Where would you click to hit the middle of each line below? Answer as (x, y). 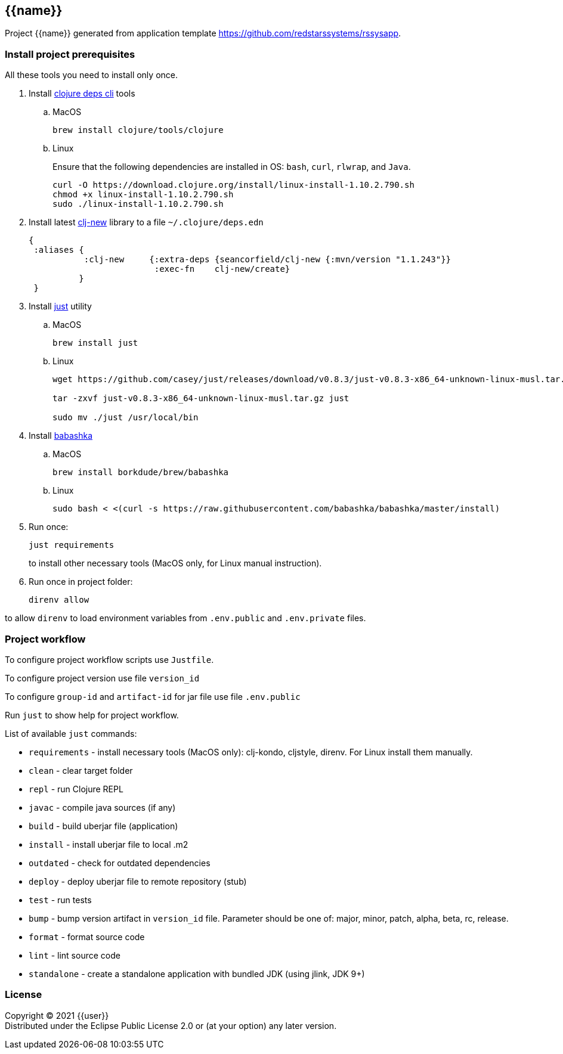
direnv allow (59, 600)
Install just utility (60, 306)
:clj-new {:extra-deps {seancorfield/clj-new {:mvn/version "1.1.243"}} (267, 260)
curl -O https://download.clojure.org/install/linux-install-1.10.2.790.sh (233, 185)
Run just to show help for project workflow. (92, 715)
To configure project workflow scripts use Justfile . (109, 659)
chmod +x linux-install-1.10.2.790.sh (143, 195)
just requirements (72, 545)
